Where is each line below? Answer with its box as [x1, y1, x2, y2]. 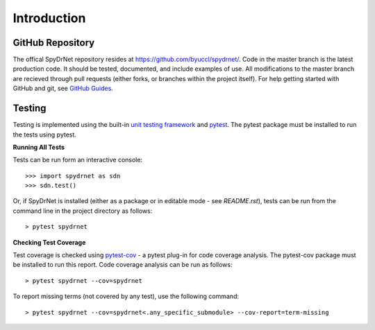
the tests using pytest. [12, 130, 76, 139]
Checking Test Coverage [12, 238, 86, 246]
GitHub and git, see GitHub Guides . [12, 84, 114, 93]
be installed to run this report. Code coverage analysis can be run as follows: [12, 261, 233, 269]
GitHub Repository [12, 37, 95, 49]
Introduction [12, 10, 86, 26]
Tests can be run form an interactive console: [12, 156, 142, 164]
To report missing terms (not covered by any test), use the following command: [12, 292, 240, 301]
